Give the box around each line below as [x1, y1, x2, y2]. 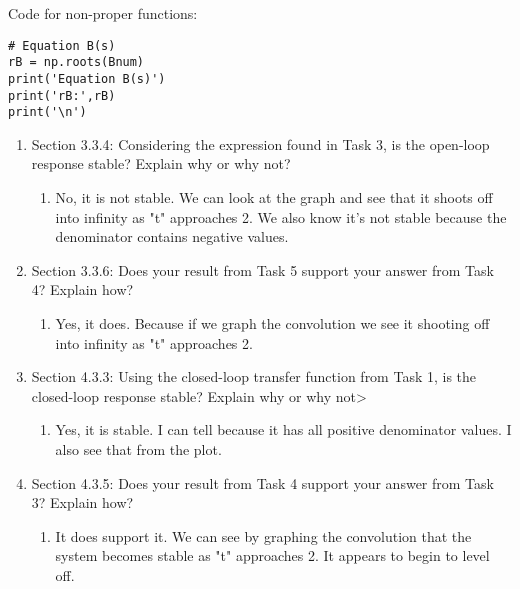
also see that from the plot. [55, 439, 222, 459]
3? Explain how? [31, 492, 134, 513]
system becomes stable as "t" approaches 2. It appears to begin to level [55, 545, 490, 566]
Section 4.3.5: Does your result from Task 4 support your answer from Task [31, 472, 494, 493]
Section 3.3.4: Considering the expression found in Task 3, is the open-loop [31, 133, 490, 154]
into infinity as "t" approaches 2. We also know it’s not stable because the [55, 206, 507, 227]
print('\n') [8, 105, 87, 120]
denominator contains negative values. [55, 226, 289, 247]
